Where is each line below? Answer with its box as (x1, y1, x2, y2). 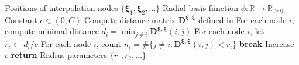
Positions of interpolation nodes (5, 2, 118, 13)
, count (96, 37, 122, 49)
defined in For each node (198, 13, 287, 26)
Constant (5, 13, 37, 26)
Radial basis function (162, 2, 239, 13)
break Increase (239, 37, 294, 49)
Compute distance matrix (84, 13, 176, 26)
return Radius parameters (11, 49, 107, 61)
